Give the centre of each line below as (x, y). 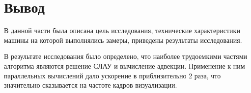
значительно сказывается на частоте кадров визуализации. (91, 85)
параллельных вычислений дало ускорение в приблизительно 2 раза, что (112, 75)
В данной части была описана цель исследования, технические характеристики (122, 30)
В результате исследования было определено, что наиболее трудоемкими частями (125, 56)
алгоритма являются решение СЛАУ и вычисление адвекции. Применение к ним (125, 65)
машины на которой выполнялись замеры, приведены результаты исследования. (123, 40)
